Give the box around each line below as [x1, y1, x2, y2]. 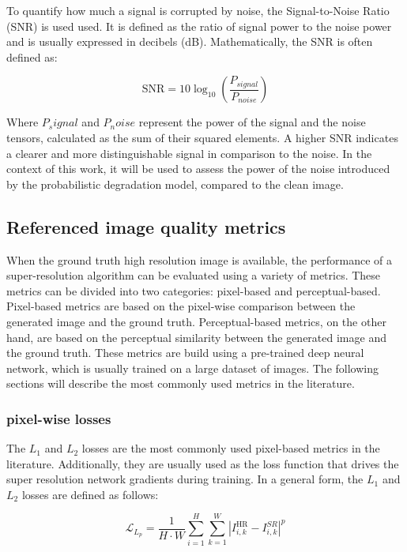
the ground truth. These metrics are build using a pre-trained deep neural [6, 344, 364, 361]
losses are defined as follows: [21, 486, 159, 502]
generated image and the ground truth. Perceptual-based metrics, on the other [6, 313, 386, 329]
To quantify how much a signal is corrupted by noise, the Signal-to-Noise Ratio [6, 2, 390, 18]
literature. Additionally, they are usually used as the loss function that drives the [6, 455, 399, 471]
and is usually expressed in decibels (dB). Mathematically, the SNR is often [6, 33, 373, 50]
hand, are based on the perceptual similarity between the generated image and [6, 329, 386, 345]
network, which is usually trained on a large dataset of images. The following [6, 359, 379, 376]
